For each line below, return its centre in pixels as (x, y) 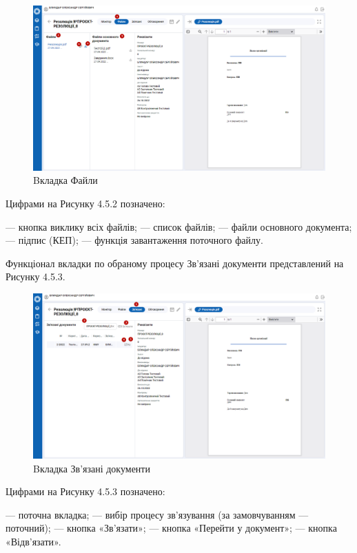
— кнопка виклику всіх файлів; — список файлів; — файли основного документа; (179, 226)
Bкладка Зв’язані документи (92, 468)
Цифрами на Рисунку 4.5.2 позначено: (85, 203)
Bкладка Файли (65, 180)
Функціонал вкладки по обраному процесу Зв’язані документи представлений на (175, 263)
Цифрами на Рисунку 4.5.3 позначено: (85, 491)
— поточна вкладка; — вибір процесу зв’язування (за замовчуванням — (157, 514)
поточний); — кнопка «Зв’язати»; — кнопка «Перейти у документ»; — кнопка (171, 528)
